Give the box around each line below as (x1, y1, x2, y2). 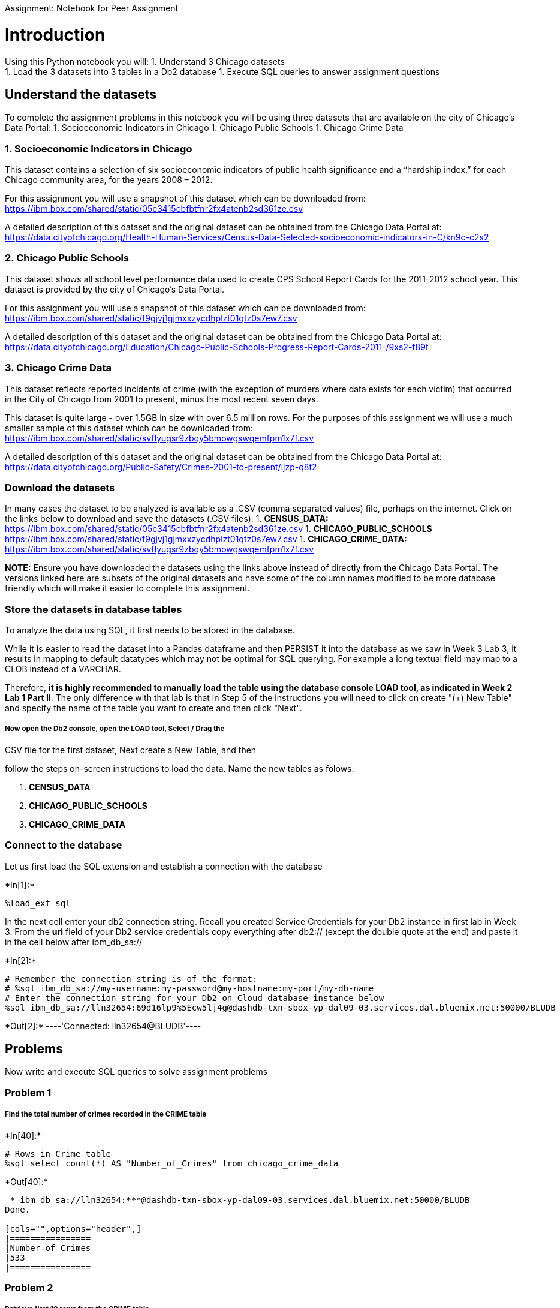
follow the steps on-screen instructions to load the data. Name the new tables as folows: (5, 763, 354, 774)
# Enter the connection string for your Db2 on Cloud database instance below (5, 993, 384, 1003)
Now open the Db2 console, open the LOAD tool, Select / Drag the (5, 724, 225, 733)
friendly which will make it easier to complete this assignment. (5, 583, 250, 594)
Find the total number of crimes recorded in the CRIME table (5, 1110, 207, 1119)
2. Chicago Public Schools (5, 252, 130, 264)
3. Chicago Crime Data (5, 362, 112, 374)
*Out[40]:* (5, 1176, 48, 1187)
